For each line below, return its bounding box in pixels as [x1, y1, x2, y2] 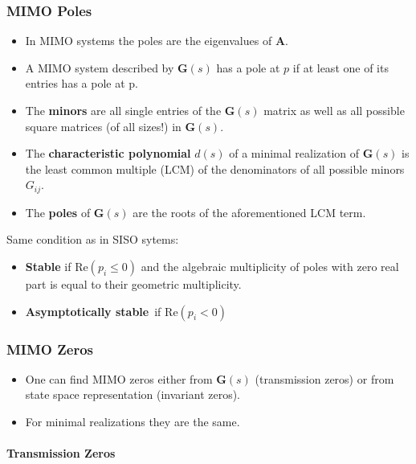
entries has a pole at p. [25, 75, 138, 92]
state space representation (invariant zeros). [25, 386, 241, 403]
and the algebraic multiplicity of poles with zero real [141, 258, 399, 275]
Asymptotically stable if [25, 302, 161, 319]
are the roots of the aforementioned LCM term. [133, 203, 366, 220]
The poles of [25, 203, 91, 220]
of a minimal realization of [229, 145, 360, 162]
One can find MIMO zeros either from [25, 370, 213, 387]
